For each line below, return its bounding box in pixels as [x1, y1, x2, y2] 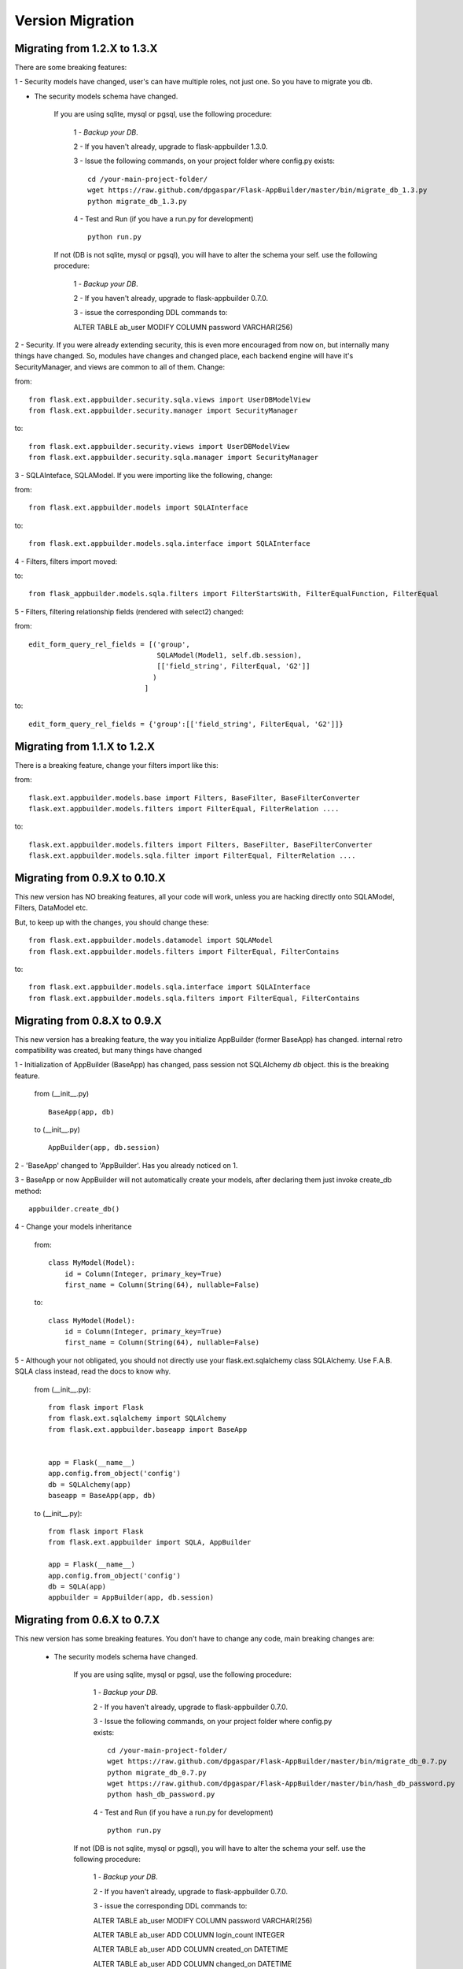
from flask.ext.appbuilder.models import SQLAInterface [28, 503, 248, 512]
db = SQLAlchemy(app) [48, 1480, 131, 1489]
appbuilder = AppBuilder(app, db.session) [48, 1593, 215, 1602]
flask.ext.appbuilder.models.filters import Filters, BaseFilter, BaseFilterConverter [28, 840, 373, 849]
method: [14, 1186, 42, 1196]
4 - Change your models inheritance [14, 1222, 133, 1232]
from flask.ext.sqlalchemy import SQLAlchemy [48, 1414, 227, 1423]
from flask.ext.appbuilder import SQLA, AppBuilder [48, 1538, 252, 1547]
